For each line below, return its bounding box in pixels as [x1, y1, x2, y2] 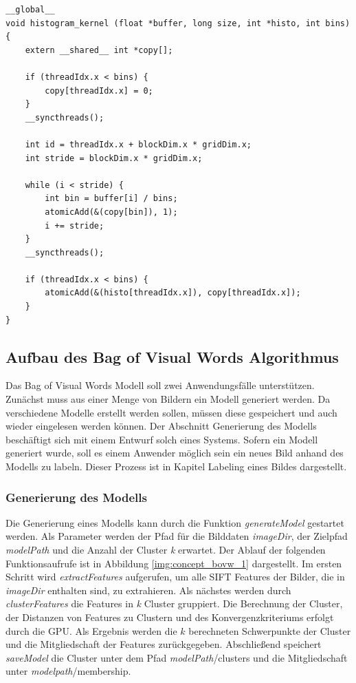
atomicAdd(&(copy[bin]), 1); [45, 207, 178, 217]
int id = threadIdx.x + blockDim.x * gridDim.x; [25, 139, 252, 149]
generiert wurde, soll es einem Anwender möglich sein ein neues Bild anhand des [5, 445, 344, 460]
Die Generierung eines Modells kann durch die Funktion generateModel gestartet [5, 515, 344, 529]
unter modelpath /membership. [5, 664, 131, 678]
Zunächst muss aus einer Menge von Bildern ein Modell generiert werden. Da [5, 392, 331, 406]
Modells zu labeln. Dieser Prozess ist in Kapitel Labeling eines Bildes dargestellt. [5, 459, 347, 474]
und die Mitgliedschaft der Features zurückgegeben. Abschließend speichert [5, 637, 322, 651]
